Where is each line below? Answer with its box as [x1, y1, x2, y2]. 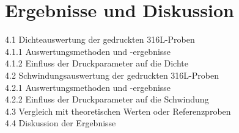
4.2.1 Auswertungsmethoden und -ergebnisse [5, 81, 171, 93]
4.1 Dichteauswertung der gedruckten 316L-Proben [5, 33, 195, 46]
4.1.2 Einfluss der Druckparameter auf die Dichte [5, 57, 188, 70]
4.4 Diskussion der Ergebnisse [5, 117, 116, 129]
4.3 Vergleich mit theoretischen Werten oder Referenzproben [5, 104, 231, 117]
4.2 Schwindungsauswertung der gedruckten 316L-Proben [5, 68, 219, 81]
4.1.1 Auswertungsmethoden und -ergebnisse [5, 45, 171, 57]
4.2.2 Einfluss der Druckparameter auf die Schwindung [5, 93, 209, 106]
